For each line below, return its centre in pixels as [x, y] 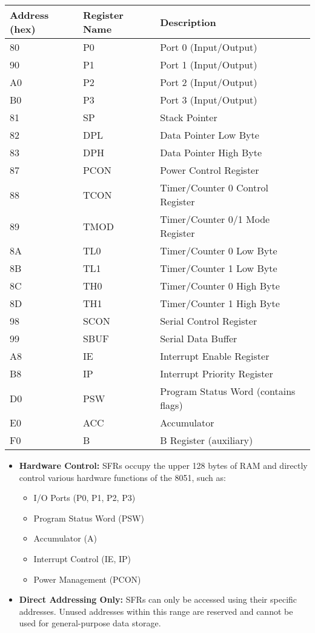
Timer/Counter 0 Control [214, 187]
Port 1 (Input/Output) [209, 65]
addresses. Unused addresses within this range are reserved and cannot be [156, 611]
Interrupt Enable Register [215, 356]
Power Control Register [210, 170]
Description [188, 22]
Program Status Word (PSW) [89, 518]
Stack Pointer [189, 117]
